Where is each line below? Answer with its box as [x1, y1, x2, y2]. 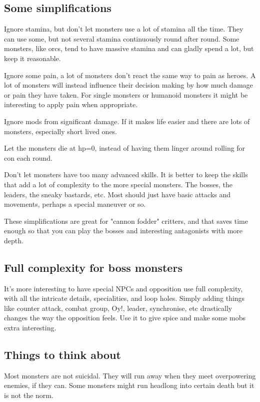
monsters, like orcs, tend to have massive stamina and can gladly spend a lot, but [4, 43, 254, 54]
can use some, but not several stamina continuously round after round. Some [4, 33, 239, 44]
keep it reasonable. [4, 53, 61, 63]
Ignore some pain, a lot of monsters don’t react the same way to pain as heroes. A [4, 70, 256, 80]
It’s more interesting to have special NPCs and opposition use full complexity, [4, 283, 243, 293]
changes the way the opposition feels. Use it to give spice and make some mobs [4, 312, 246, 323]
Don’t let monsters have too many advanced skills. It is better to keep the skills [4, 169, 248, 180]
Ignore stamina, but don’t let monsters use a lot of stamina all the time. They [4, 24, 243, 34]
